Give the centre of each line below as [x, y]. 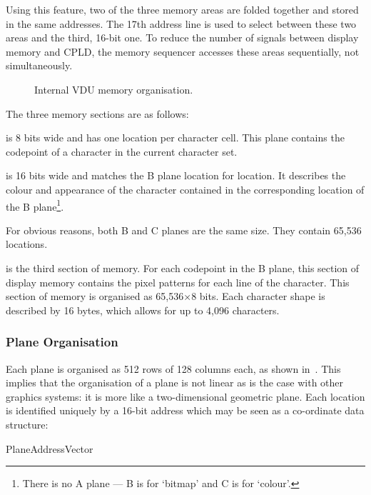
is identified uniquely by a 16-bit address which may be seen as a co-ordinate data [185, 410]
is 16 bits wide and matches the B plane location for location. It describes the [176, 175]
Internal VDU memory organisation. [114, 89]
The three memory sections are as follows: [97, 113]
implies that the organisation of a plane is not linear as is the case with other [175, 382]
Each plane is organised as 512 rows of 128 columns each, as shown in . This [173, 368]
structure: [27, 424]
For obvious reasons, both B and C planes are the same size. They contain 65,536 [184, 230]
